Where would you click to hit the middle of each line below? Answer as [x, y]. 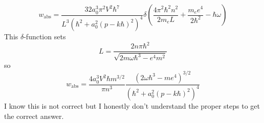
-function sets [45, 36]
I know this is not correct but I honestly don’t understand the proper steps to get [132, 105]
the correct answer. [34, 116]
